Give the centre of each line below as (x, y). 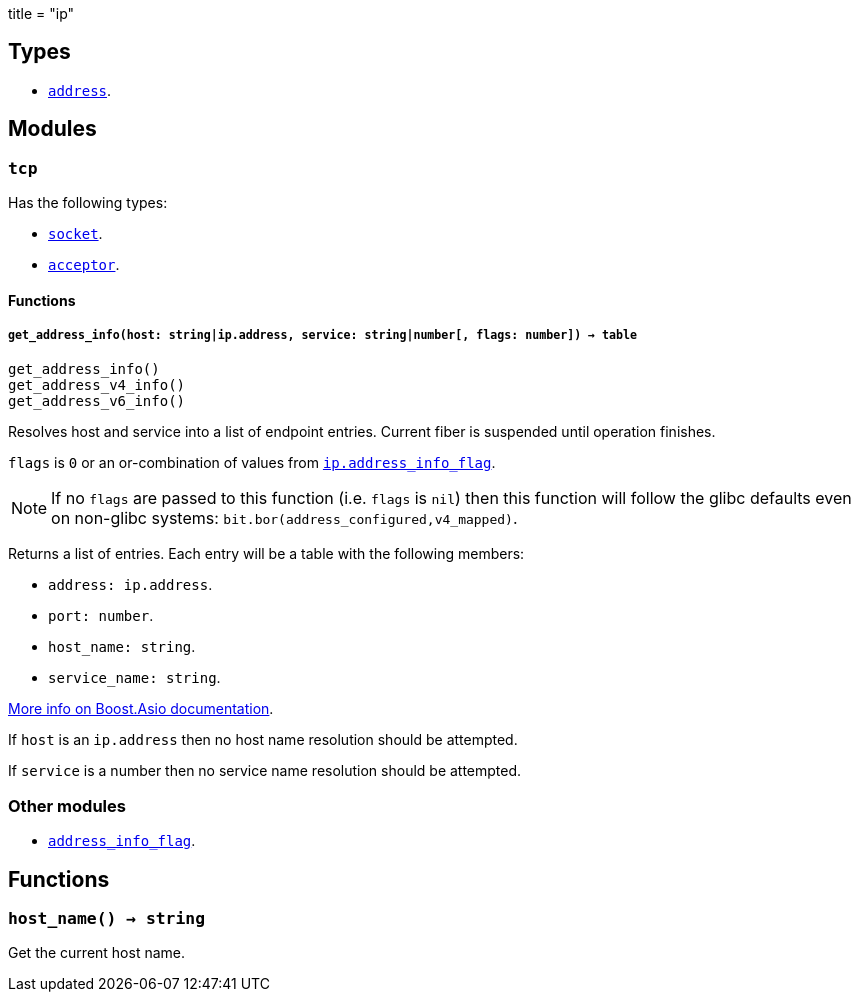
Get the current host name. (97, 953)
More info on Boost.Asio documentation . (141, 709)
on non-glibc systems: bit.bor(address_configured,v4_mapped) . (284, 518)
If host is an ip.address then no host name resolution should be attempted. (263, 740)
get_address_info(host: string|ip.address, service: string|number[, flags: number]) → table (323, 335)
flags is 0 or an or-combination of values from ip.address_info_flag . (252, 463)
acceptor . (84, 265)
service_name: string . (134, 678)
